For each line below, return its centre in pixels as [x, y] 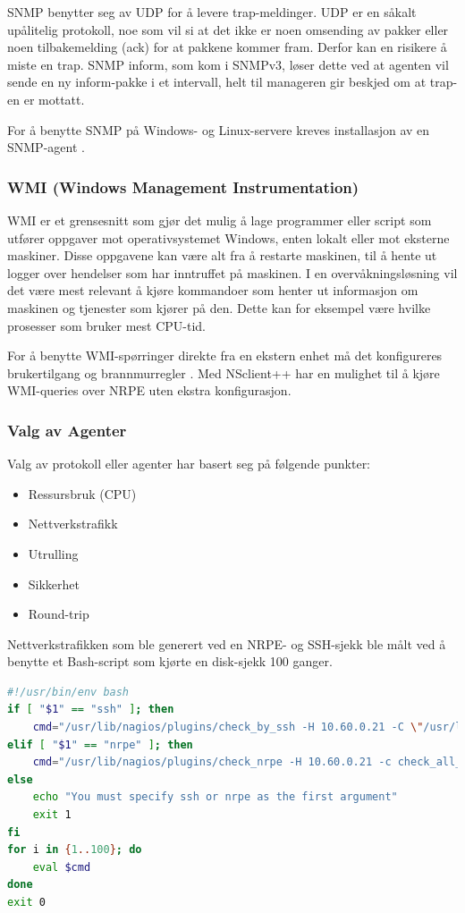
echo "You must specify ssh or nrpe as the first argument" [215, 797]
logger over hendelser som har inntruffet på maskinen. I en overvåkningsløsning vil [232, 272]
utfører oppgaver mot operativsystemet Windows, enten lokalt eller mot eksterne [228, 237]
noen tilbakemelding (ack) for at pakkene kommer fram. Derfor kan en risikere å [227, 47]
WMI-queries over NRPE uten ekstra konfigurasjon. [149, 390]
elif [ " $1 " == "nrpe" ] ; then [100, 744]
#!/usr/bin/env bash [68, 692]
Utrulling [53, 553]
